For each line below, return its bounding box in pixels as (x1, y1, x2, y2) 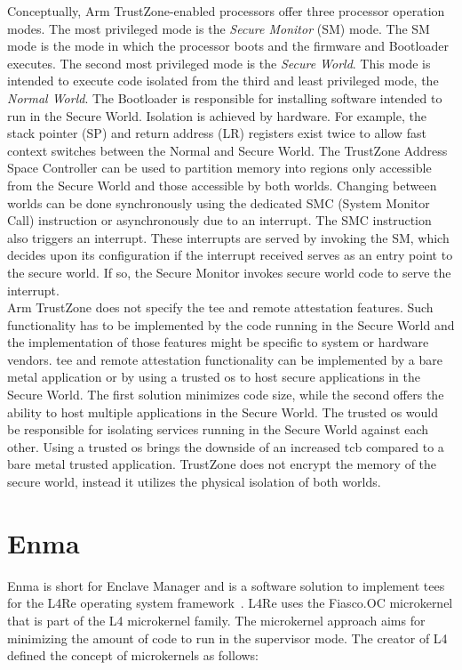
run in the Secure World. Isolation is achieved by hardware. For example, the (7, 106, 426, 125)
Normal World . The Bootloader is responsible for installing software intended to (7, 88, 442, 107)
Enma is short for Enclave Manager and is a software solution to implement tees (7, 576, 445, 594)
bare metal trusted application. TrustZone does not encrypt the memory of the (7, 455, 437, 473)
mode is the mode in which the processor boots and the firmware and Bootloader (7, 36, 449, 55)
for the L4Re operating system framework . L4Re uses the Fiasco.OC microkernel (7, 593, 453, 612)
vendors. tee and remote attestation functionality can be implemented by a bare (7, 350, 442, 368)
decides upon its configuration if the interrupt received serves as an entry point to (7, 246, 453, 264)
